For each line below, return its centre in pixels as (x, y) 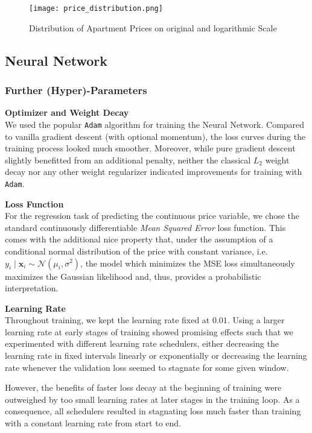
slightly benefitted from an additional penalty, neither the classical (128, 160)
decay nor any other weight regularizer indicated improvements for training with (154, 172)
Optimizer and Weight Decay (67, 112)
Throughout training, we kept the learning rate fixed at (107, 320)
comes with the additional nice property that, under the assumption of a (139, 239)
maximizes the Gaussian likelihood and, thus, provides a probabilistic (133, 276)
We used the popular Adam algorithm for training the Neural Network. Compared (155, 124)
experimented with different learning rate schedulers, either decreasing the (142, 343)
